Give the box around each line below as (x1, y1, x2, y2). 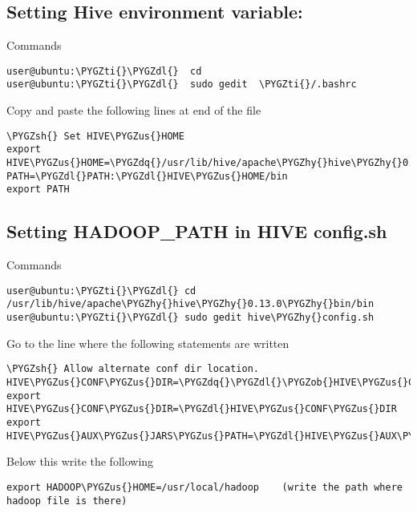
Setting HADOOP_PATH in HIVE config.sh (6, 219, 387, 244)
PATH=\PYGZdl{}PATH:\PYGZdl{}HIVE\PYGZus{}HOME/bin (6, 170, 288, 182)
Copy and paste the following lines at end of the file (6, 102, 261, 119)
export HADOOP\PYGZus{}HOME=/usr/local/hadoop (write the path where (6, 481, 403, 493)
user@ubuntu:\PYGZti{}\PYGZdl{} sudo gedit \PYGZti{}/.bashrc (6, 79, 357, 91)
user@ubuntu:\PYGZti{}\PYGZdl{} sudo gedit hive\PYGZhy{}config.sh (6, 312, 374, 324)
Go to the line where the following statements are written (6, 334, 289, 351)
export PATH (6, 184, 70, 196)
